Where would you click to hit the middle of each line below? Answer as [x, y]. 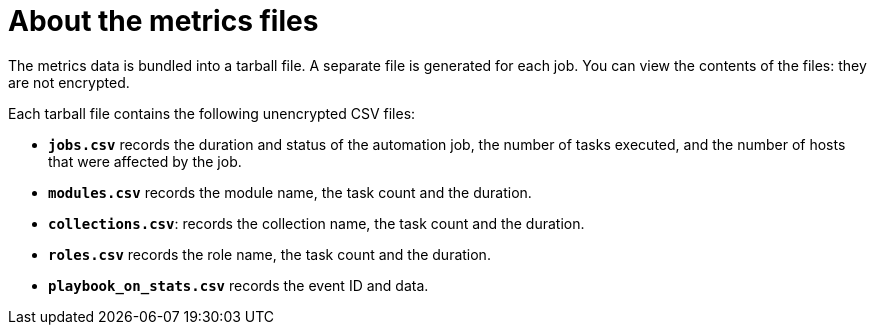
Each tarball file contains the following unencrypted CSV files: [212, 113]
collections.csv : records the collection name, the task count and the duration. [316, 223]
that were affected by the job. [145, 161]
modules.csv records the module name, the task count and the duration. [290, 192]
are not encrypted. [69, 82]
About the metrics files [163, 21]
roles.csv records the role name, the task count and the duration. [269, 254]
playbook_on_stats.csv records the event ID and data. [238, 285]
